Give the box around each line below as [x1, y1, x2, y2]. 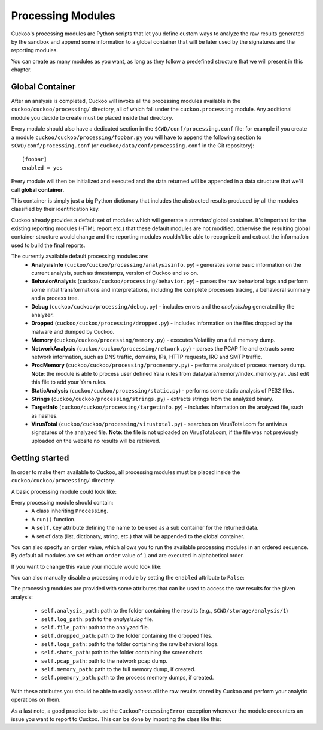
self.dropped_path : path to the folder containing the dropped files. [41, 632, 213, 639]
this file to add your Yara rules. [31, 378, 107, 386]
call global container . [11, 186, 65, 193]
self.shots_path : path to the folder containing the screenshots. [41, 649, 204, 656]
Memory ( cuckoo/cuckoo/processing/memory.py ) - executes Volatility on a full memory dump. [31, 336, 276, 344]
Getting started [11, 453, 69, 463]
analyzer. [31, 312, 54, 318]
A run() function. [31, 515, 76, 523]
